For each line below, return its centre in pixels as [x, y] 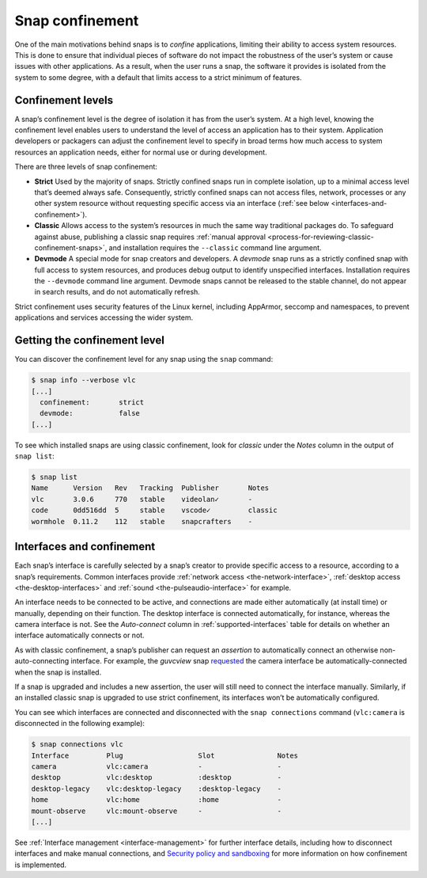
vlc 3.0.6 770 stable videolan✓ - [142, 499]
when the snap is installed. [58, 672]
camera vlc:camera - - [157, 766]
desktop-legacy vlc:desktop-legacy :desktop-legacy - [157, 789]
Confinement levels [64, 100]
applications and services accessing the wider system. [104, 317]
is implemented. [41, 865]
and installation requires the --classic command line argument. [215, 247]
